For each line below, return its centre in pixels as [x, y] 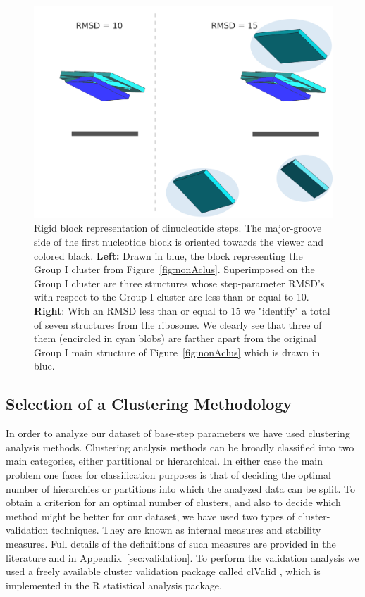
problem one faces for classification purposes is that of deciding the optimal [168, 474]
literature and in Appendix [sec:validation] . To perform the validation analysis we [182, 557]
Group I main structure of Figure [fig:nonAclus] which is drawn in [177, 352]
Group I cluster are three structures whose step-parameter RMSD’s [179, 283]
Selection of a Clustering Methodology [149, 404]
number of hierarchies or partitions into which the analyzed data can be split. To [180, 488]
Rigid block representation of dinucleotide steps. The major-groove [178, 228]
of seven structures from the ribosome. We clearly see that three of [178, 324]
